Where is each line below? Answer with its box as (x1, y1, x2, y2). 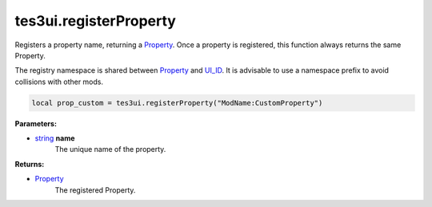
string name (34, 133, 75, 143)
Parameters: (14, 118, 58, 128)
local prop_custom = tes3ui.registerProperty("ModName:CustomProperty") (31, 98, 323, 107)
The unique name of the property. (54, 145, 166, 154)
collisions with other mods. (14, 77, 104, 86)
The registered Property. (54, 185, 136, 195)
